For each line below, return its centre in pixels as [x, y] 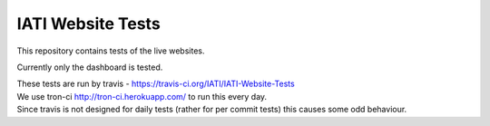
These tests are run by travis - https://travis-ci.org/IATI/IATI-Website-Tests [156, 84]
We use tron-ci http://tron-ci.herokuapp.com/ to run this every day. [142, 96]
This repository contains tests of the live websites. [111, 51]
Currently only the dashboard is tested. [90, 67]
